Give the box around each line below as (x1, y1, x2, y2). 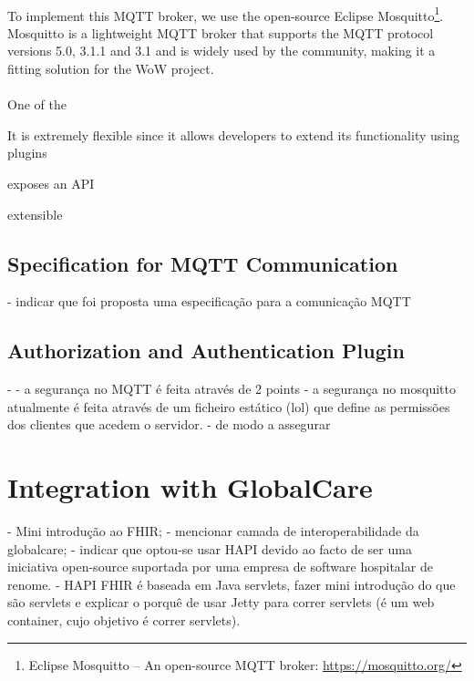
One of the (7, 95, 67, 114)
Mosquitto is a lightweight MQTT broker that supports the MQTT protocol (7, 23, 434, 42)
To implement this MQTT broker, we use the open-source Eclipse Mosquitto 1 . (7, 3, 444, 25)
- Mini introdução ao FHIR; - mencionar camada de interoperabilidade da (7, 521, 419, 541)
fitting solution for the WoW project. (7, 59, 214, 78)
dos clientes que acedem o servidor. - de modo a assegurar (7, 415, 331, 434)
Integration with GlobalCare (7, 469, 373, 506)
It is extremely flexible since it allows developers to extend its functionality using (7, 125, 459, 144)
